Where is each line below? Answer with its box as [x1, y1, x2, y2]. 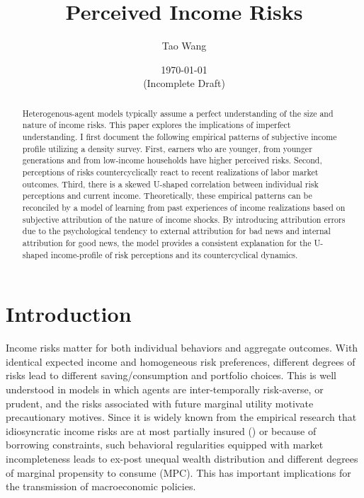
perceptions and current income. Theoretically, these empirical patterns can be [22, 190, 312, 202]
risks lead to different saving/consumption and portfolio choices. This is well [6, 368, 336, 383]
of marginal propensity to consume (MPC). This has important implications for [6, 465, 351, 480]
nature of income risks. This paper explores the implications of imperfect [22, 119, 291, 131]
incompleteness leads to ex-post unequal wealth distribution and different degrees [6, 451, 358, 465]
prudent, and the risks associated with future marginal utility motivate [6, 395, 314, 410]
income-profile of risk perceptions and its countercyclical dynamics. [50, 248, 298, 260]
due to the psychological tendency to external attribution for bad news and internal [22, 225, 331, 237]
